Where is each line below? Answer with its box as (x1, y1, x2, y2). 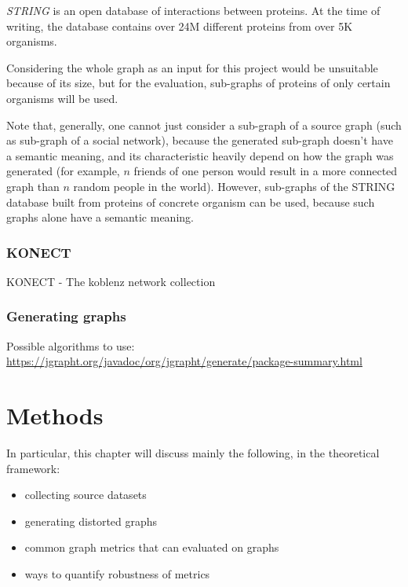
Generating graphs (6, 306, 126, 326)
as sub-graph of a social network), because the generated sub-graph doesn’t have (6, 132, 393, 149)
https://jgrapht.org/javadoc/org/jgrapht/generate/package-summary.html (6, 353, 362, 369)
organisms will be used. (6, 90, 118, 106)
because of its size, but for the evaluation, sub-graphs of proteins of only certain (6, 75, 391, 91)
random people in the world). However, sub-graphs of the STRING (73, 178, 395, 194)
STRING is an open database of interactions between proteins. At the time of (6, 2, 381, 18)
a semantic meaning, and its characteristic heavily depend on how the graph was (6, 147, 394, 163)
